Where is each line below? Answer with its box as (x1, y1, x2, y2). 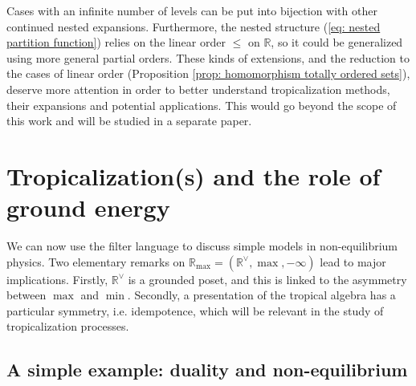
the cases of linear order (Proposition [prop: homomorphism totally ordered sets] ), (6, 65, 410, 82)
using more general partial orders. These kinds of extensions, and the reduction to (6, 49, 410, 66)
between (6, 286, 47, 303)
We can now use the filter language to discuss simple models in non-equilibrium (6, 238, 398, 254)
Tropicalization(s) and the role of (6, 159, 381, 192)
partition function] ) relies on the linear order (6, 34, 226, 51)
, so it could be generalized (271, 34, 403, 51)
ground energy (6, 191, 170, 224)
